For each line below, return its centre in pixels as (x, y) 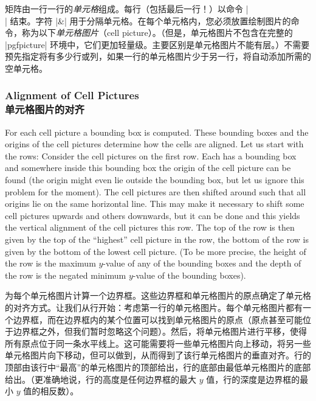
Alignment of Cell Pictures (72, 95)
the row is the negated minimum (66, 275)
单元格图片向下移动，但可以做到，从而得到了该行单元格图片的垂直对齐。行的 (158, 355)
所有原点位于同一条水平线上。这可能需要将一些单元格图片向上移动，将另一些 (158, 343)
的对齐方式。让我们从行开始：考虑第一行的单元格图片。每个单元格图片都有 (154, 308)
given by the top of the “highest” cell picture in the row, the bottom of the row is (157, 239)
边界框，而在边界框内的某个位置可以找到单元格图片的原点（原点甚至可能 (158, 319)
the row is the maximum (50, 263)
